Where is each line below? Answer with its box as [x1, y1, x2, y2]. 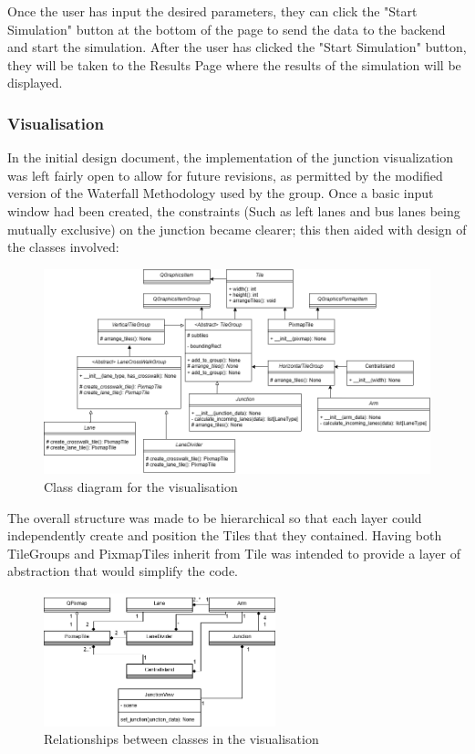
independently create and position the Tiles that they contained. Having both [7, 526, 442, 545]
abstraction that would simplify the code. [7, 561, 238, 581]
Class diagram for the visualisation [44, 477, 238, 497]
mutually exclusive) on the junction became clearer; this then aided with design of [7, 219, 467, 238]
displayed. [7, 73, 63, 92]
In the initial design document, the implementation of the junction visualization [7, 148, 454, 167]
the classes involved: [7, 237, 119, 257]
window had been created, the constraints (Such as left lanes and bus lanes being [7, 201, 460, 220]
